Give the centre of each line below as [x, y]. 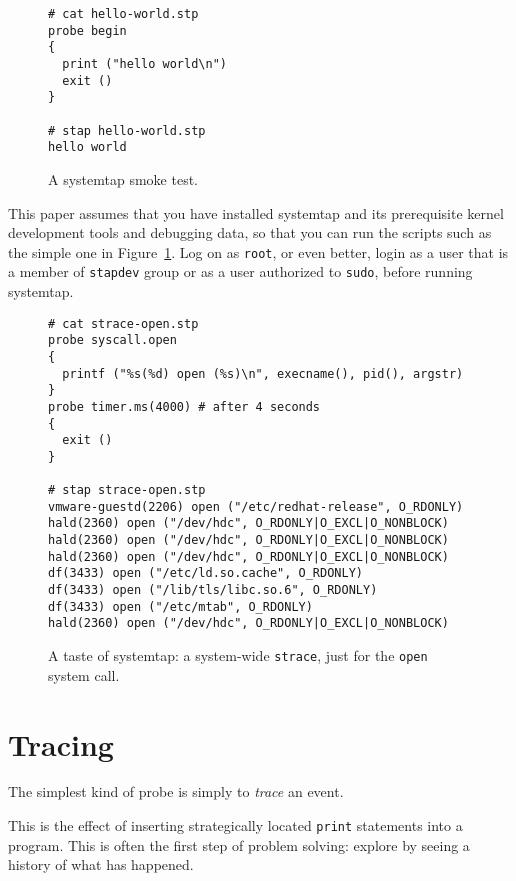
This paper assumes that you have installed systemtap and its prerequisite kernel [256, 212]
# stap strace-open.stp [127, 490]
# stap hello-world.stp [127, 130]
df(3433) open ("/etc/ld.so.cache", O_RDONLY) [205, 573]
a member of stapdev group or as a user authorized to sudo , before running [240, 271]
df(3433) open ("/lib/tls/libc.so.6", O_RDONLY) [213, 590]
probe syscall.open [112, 340]
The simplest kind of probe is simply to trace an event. [176, 791]
